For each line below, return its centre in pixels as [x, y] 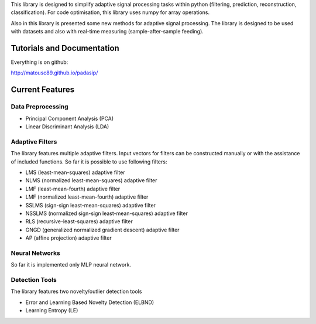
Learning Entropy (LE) [52, 311]
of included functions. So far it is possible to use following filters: [89, 162]
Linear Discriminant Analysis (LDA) [67, 127]
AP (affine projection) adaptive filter [68, 238]
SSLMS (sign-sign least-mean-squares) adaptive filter [91, 205]
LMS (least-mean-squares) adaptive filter [75, 172]
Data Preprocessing [39, 107]
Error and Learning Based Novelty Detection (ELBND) [90, 302]
